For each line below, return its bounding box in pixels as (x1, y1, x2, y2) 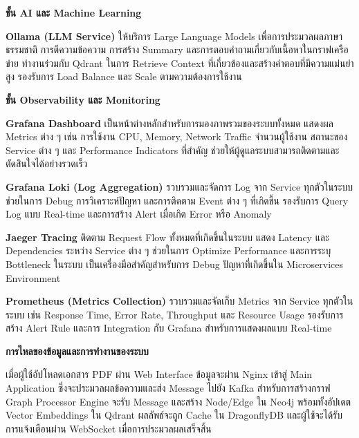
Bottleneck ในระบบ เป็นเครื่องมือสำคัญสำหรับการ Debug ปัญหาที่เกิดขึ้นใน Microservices (6, 256, 344, 271)
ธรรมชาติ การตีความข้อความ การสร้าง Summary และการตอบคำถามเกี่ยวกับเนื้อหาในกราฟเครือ (6, 42, 349, 57)
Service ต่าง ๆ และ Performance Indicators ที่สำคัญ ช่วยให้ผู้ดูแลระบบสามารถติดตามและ (6, 142, 340, 157)
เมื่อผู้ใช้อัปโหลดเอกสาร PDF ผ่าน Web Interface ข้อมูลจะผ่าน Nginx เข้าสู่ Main (6, 367, 313, 381)
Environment (6, 270, 61, 285)
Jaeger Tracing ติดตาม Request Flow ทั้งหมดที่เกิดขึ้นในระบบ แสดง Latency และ (6, 229, 329, 244)
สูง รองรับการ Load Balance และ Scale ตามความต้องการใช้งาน (6, 69, 242, 84)
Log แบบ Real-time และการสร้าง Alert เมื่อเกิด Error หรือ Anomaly (6, 207, 272, 221)
